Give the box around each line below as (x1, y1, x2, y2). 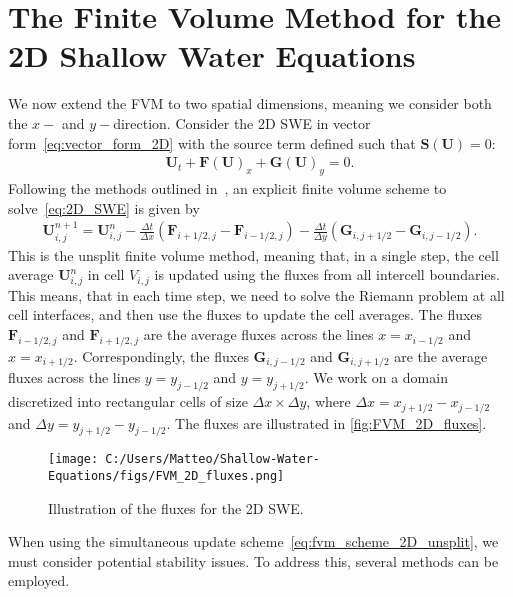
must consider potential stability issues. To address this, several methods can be (8, 550, 499, 571)
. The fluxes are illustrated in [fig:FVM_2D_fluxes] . (166, 412, 487, 433)
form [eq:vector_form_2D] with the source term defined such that (8, 132, 416, 153)
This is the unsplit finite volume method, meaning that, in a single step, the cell (8, 244, 499, 265)
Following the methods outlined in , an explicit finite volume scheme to (8, 177, 447, 198)
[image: (48, 452, 99, 467)
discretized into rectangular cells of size (8, 391, 248, 412)
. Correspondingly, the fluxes (73, 345, 249, 366)
